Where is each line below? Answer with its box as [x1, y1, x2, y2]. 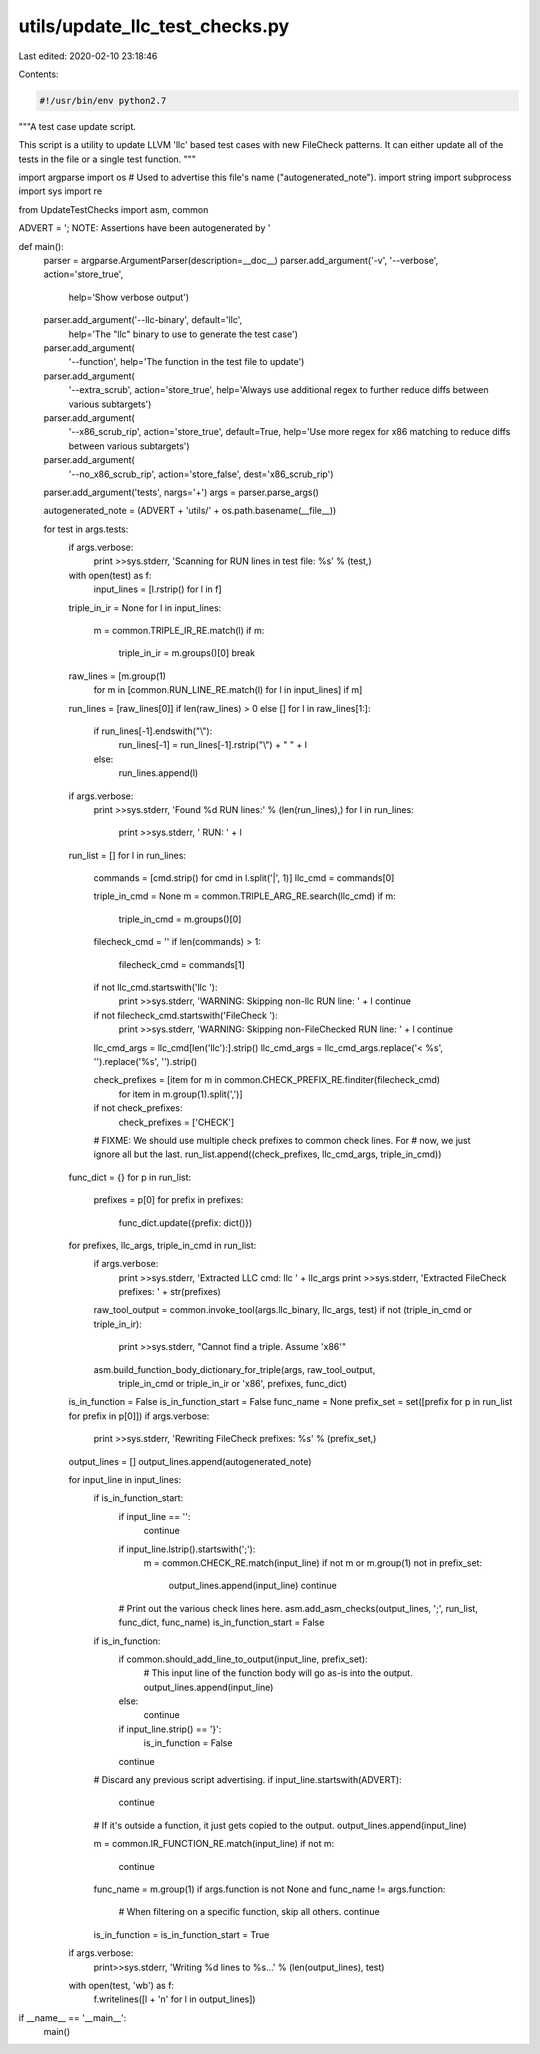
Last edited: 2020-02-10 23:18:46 [18, 50, 158, 62]
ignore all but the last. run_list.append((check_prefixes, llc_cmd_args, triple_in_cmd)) [93, 1148, 442, 1160]
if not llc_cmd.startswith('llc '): [93, 981, 219, 994]
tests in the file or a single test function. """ [18, 153, 197, 165]
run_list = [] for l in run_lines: [68, 849, 187, 861]
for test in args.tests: [43, 523, 129, 535]
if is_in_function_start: [93, 1492, 184, 1504]
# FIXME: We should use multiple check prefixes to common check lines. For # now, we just [93, 1134, 471, 1146]
